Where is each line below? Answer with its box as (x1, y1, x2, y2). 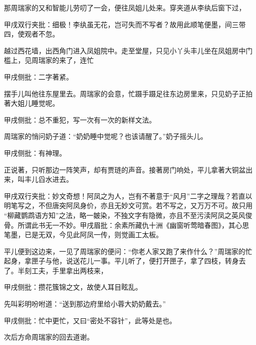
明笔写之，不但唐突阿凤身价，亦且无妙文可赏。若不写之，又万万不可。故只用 (4, 200, 253, 211)
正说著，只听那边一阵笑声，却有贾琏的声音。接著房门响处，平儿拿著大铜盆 (4, 164, 246, 174)
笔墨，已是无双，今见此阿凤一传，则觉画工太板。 (4, 229, 163, 240)
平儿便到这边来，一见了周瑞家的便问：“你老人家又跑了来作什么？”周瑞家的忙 (4, 246, 253, 256)
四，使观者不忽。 (4, 29, 59, 39)
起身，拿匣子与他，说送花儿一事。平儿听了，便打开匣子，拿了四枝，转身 (4, 256, 239, 266)
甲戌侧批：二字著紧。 (4, 71, 73, 82)
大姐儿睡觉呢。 (10, 98, 59, 108)
